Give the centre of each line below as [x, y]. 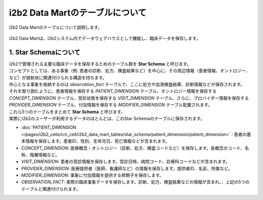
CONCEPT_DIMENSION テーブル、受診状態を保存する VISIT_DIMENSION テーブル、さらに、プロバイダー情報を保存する [129, 98]
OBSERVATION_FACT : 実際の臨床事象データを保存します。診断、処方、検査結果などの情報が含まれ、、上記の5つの [135, 182]
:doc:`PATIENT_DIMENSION [49, 127]
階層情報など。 [45, 155]
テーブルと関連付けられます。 [51, 189]
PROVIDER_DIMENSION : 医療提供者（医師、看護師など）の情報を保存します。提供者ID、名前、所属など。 [127, 168]
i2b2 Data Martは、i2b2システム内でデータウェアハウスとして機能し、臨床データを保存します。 [105, 38]
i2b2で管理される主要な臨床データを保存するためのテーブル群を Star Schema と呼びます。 [100, 64]
